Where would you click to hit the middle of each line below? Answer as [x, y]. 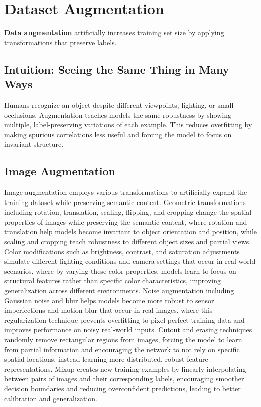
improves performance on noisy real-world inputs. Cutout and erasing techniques [128, 330]
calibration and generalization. [51, 398]
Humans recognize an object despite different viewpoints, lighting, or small [119, 105]
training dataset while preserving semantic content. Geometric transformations [125, 202]
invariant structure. [34, 144]
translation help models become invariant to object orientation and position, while [130, 231]
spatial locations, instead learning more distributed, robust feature [106, 359]
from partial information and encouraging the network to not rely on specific [122, 349]
